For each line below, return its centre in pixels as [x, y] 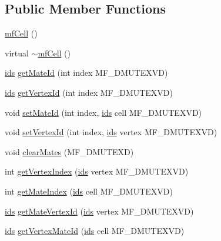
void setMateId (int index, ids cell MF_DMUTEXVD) [103, 112]
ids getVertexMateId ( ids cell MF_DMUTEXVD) [95, 231]
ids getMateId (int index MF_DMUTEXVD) [86, 73]
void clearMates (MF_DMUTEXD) [69, 151]
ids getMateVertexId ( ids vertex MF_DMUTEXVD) [99, 211]
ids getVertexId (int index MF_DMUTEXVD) [89, 92]
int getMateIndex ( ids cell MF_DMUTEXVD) [89, 191]
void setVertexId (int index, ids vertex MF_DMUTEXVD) [111, 132]
